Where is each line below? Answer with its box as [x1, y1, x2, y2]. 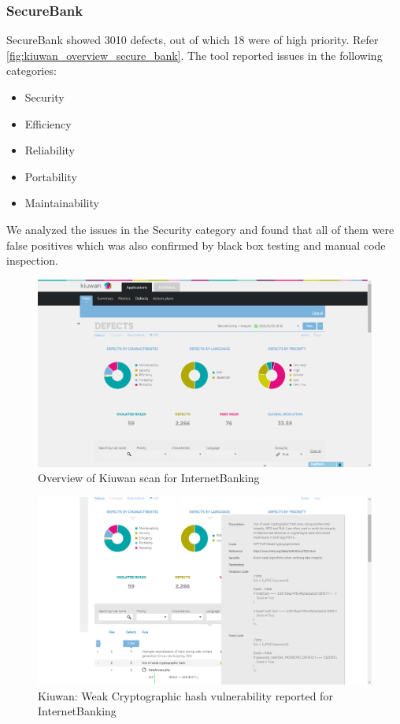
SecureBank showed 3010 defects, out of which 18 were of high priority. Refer [6, 32, 379, 48]
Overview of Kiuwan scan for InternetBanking [38, 470, 260, 486]
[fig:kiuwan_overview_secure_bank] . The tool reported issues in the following [6, 46, 383, 63]
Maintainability [24, 195, 99, 211]
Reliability [24, 142, 76, 158]
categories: [6, 62, 57, 79]
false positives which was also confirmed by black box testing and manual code [6, 236, 386, 253]
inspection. [6, 252, 58, 269]
